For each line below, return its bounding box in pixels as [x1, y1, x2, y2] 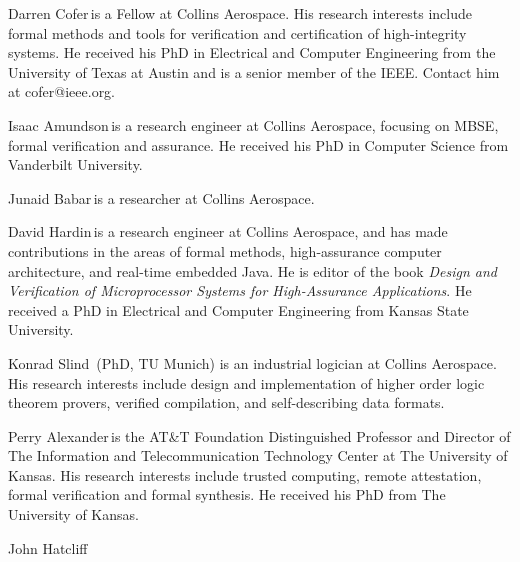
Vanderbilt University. [8, 154, 143, 175]
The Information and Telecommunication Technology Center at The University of [8, 445, 508, 466]
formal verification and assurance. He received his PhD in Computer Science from [8, 134, 509, 155]
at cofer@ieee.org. [8, 81, 116, 102]
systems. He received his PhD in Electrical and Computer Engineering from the [8, 42, 496, 63]
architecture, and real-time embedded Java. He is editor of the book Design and [8, 260, 497, 281]
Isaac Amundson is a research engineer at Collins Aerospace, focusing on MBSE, [8, 114, 499, 135]
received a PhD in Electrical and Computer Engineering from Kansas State [8, 299, 469, 320]
